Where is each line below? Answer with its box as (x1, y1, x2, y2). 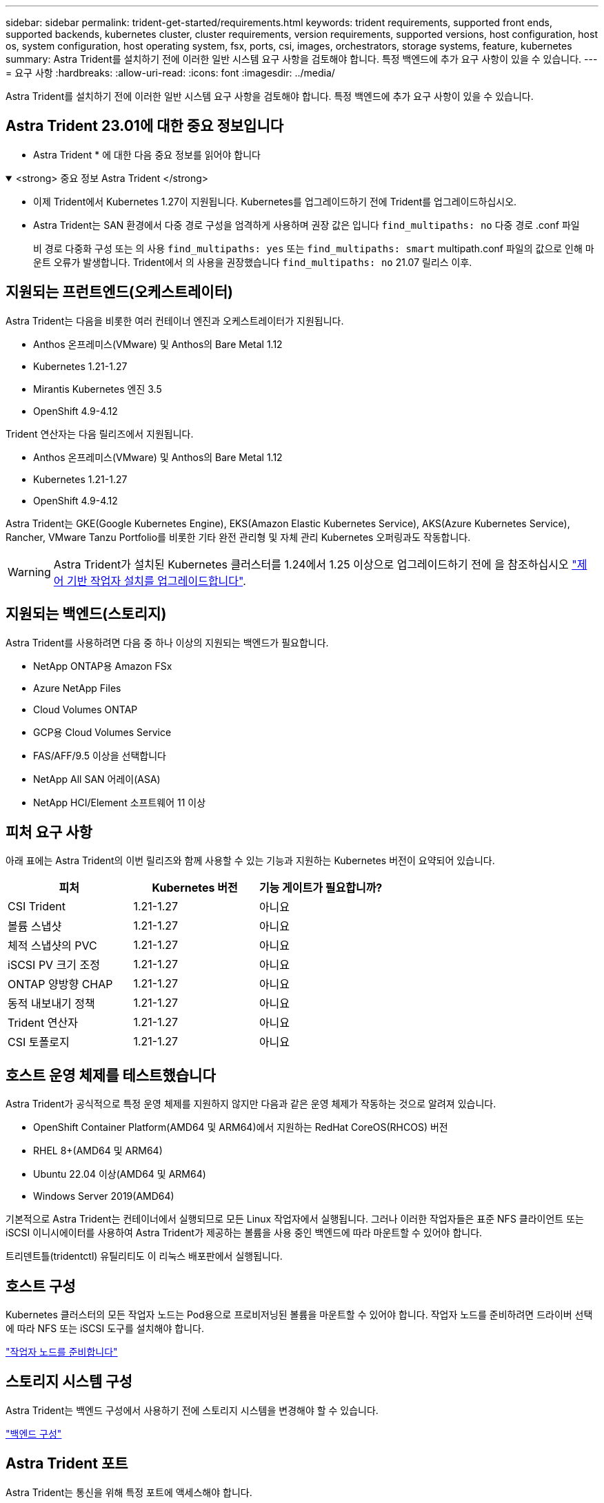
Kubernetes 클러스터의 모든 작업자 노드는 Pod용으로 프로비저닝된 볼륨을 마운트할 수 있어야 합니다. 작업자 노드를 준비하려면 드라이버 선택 (6, 1309, 593, 1321)
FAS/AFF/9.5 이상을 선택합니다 (33, 749, 166, 761)
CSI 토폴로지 (8, 1035, 70, 1050)
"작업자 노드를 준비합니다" (6, 1346, 118, 1358)
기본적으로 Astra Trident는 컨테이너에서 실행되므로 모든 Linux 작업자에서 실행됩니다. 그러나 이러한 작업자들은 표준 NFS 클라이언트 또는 (6, 1213, 584, 1225)
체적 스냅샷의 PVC (8, 939, 97, 953)
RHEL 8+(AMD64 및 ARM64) (33, 1145, 163, 1157)
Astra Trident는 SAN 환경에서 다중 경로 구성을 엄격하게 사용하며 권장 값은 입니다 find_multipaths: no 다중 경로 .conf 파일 (33, 218, 580, 231)
